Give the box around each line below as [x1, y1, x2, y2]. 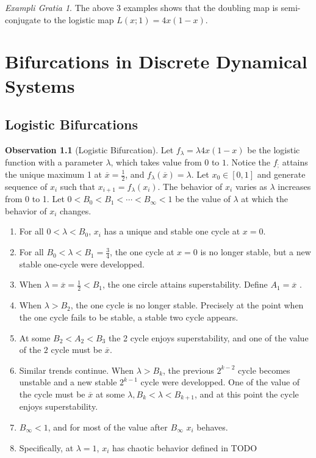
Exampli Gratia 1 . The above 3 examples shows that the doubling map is [5, 1, 278, 13]
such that [60, 180, 96, 192]
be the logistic [247, 143, 300, 156]
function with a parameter [5, 155, 103, 168]
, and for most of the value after [48, 420, 168, 433]
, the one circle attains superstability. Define [102, 278, 268, 291]
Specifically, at [19, 441, 74, 454]
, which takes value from [110, 155, 202, 168]
